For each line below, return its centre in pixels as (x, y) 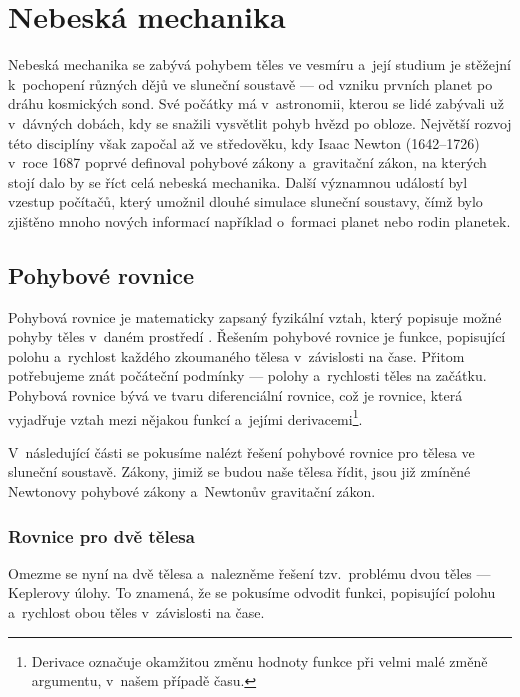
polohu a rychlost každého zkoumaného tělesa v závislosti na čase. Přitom (236, 355)
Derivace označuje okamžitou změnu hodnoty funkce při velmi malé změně (259, 660)
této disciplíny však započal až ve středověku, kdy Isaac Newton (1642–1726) (244, 142)
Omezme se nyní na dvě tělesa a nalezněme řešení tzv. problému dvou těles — (249, 572)
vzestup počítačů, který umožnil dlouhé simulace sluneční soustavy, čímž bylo (245, 201)
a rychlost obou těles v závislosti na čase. (136, 612)
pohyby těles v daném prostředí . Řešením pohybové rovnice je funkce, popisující (257, 336)
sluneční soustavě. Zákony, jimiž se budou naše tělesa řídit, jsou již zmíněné (239, 471)
